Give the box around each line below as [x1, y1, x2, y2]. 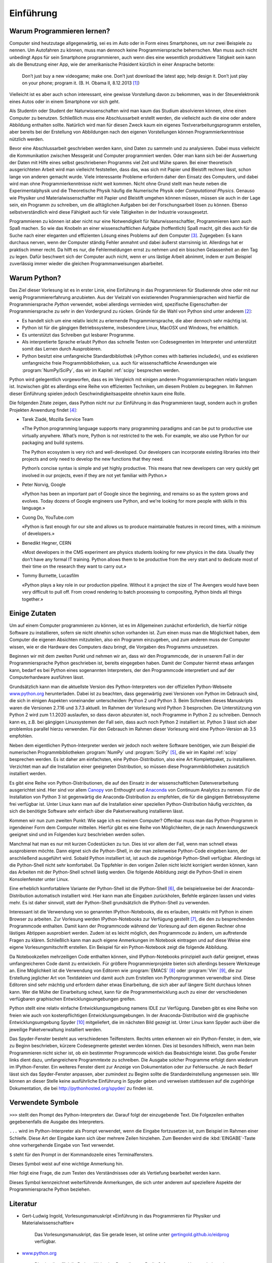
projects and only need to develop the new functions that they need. [22, 456, 164, 462]
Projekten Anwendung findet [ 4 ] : [9, 407, 78, 413]
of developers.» [22, 530, 55, 537]
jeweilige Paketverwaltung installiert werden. [9, 1026, 102, 1033]
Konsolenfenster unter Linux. [9, 876, 70, 882]
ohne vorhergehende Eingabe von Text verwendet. [9, 1142, 115, 1148]
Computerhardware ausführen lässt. [9, 674, 85, 681]
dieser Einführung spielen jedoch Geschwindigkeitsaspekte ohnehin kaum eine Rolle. [9, 391, 186, 397]
